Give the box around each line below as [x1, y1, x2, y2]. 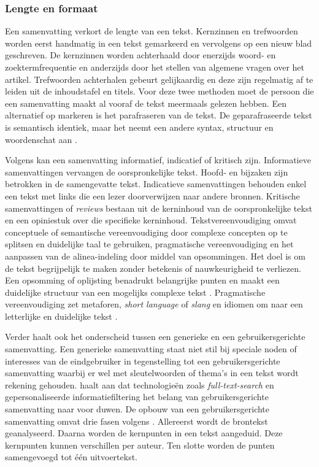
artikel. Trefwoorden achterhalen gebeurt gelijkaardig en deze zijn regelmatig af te [5, 72, 313, 85]
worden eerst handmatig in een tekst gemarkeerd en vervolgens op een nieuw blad [5, 36, 312, 49]
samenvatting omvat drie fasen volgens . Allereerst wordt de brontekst [5, 414, 268, 427]
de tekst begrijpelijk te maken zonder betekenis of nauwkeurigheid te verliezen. [5, 261, 301, 274]
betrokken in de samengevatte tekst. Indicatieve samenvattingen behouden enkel [5, 177, 307, 190]
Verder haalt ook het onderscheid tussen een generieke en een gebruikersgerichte [5, 330, 306, 343]
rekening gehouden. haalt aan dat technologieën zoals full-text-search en [5, 378, 274, 391]
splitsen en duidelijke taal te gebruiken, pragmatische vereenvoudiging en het [5, 237, 294, 250]
